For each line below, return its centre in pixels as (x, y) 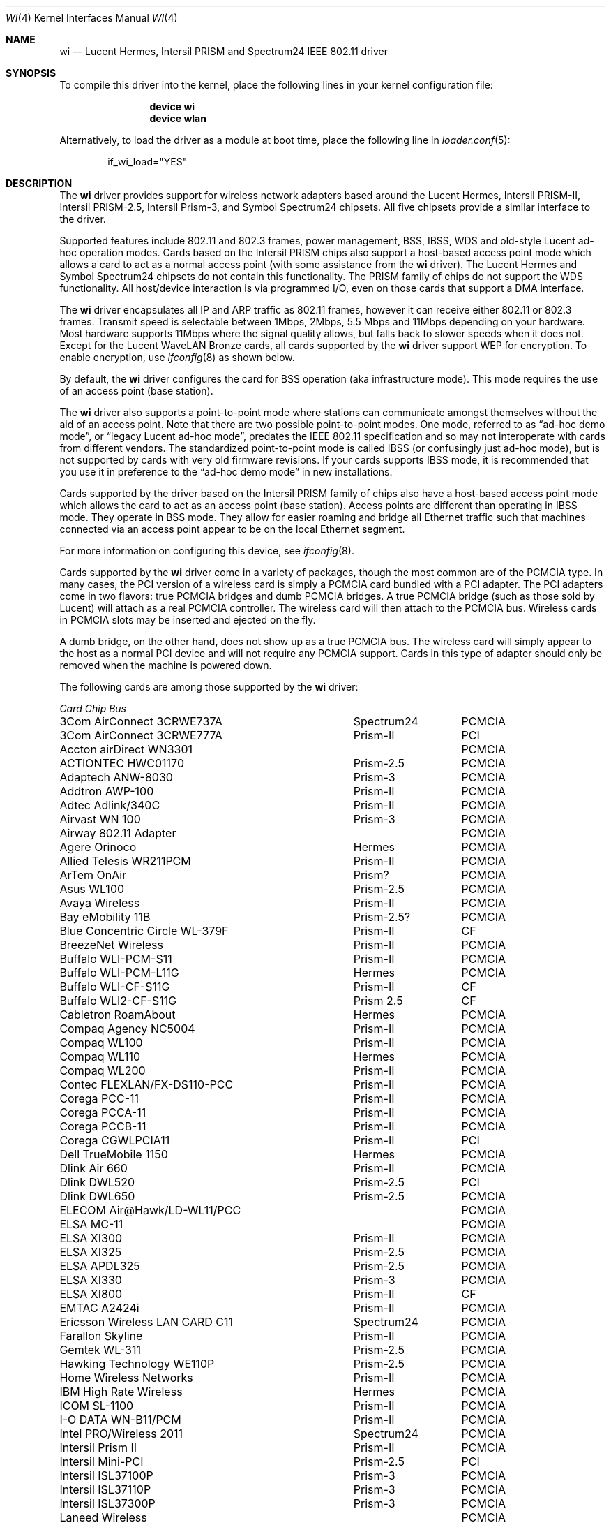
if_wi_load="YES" (148, 162)
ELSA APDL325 (100, 1266)
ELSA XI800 (91, 1294)
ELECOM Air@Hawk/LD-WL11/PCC (150, 1210)
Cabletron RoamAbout (118, 1015)
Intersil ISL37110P (105, 1489)
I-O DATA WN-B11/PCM (120, 1420)
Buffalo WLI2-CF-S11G (118, 1001)
